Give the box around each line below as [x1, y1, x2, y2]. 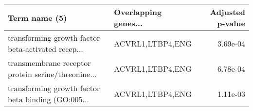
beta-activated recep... [8, 43, 83, 54]
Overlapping [114, 6, 162, 17]
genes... [114, 17, 143, 29]
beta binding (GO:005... [8, 94, 89, 105]
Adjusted [210, 6, 245, 17]
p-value [217, 17, 245, 29]
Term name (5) [8, 12, 67, 23]
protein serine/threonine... [8, 68, 97, 79]
